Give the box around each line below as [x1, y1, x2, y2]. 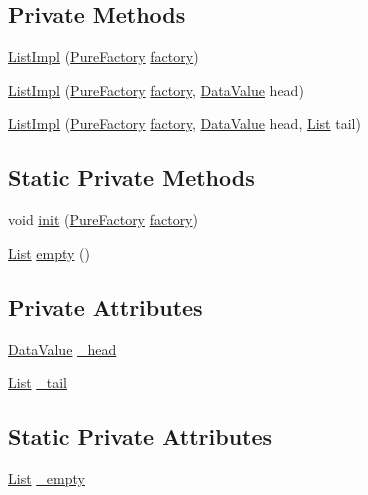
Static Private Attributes [8, 421, 273, 452]
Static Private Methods [8, 162, 255, 193]
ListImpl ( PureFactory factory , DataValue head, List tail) [8, 113, 361, 134]
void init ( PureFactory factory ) [8, 209, 198, 230]
